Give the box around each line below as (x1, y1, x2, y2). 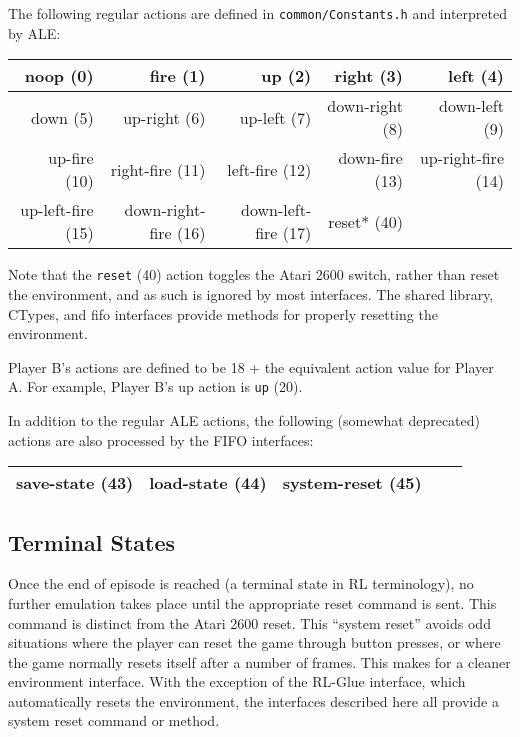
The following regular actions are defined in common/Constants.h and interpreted (8, 3, 507, 23)
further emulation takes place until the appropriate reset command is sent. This (8, 592, 497, 613)
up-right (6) (123, 105, 206, 129)
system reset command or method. (8, 710, 220, 731)
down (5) (31, 105, 94, 129)
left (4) (448, 64, 504, 88)
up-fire (48, 146, 94, 170)
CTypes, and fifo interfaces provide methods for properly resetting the (8, 303, 438, 324)
